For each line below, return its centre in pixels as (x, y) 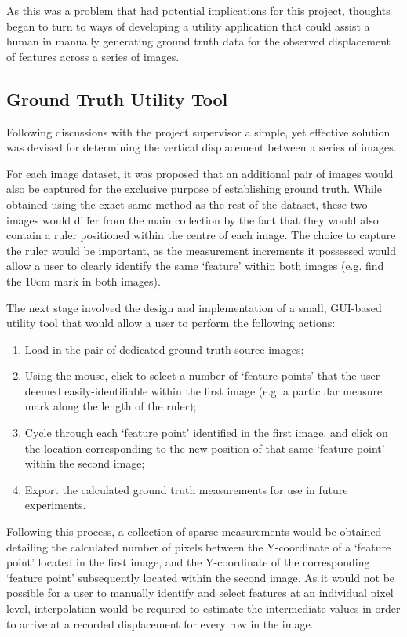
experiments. (55, 505)
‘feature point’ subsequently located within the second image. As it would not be (201, 577)
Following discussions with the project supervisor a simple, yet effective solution (198, 131)
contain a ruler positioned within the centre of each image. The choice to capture (201, 235)
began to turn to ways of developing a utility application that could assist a (188, 25)
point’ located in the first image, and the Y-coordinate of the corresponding (188, 562)
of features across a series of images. (93, 56)
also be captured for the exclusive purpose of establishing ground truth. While (194, 189)
